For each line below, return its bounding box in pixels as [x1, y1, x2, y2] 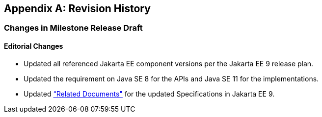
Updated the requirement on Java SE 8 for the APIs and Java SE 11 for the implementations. [24, 74, 319, 83]
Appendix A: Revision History [4, 2, 151, 15]
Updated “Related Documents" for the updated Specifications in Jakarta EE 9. [24, 89, 275, 98]
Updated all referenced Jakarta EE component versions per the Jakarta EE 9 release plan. [24, 59, 314, 68]
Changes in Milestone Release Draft [4, 23, 143, 33]
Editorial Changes [4, 42, 63, 51]
